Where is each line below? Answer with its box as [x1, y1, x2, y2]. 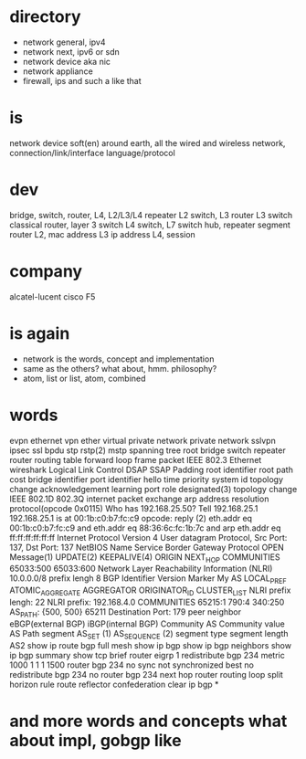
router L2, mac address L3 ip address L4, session [9, 228, 196, 239]
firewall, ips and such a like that [22, 75, 142, 86]
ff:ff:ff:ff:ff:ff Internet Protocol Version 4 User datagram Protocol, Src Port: [9, 532, 288, 543]
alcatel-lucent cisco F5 [9, 290, 96, 302]
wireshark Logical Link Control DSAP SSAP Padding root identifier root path [9, 464, 294, 475]
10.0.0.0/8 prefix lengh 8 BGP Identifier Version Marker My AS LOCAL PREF [9, 573, 288, 586]
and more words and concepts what [9, 711, 288, 732]
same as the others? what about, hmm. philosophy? [22, 363, 217, 374]
